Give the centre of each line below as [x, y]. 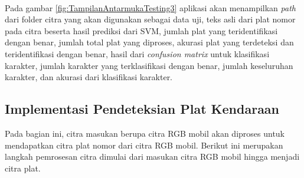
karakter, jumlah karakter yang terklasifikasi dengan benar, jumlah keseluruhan [149, 65]
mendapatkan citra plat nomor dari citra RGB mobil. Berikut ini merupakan [144, 145]
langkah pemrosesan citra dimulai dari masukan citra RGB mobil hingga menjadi [152, 156]
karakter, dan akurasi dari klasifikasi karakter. [89, 77]
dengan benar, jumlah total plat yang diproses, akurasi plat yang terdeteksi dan [149, 42]
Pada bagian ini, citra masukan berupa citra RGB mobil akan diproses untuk [145, 133]
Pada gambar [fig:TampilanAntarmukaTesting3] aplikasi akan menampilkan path [150, 7]
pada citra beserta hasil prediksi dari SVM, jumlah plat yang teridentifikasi [141, 30]
